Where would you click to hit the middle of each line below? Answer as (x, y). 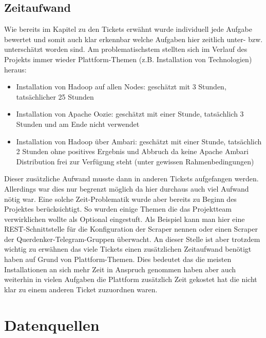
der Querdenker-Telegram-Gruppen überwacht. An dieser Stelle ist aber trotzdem (132, 239)
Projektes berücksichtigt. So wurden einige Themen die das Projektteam (118, 209)
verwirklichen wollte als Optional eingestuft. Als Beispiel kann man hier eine (125, 219)
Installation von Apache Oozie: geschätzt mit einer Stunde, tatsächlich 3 (130, 114)
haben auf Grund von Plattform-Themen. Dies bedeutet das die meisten (118, 259)
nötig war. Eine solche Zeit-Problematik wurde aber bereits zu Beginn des (120, 199)
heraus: (15, 69)
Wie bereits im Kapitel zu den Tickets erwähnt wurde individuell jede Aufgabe (128, 29)
